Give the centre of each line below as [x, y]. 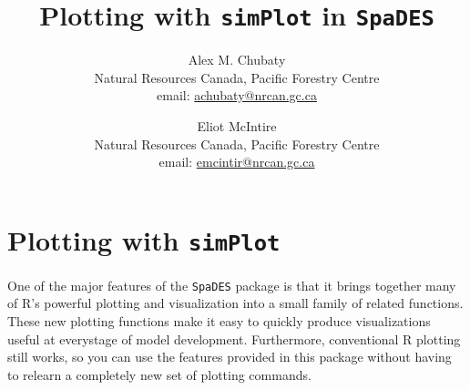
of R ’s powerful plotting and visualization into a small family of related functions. [235, 303]
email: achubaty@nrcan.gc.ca [237, 95]
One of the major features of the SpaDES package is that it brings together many [232, 285]
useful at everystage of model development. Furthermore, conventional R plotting [234, 339]
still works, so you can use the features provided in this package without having [230, 357]
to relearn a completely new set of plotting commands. [159, 374]
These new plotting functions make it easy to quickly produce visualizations [219, 320]
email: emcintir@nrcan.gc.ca [237, 162]
